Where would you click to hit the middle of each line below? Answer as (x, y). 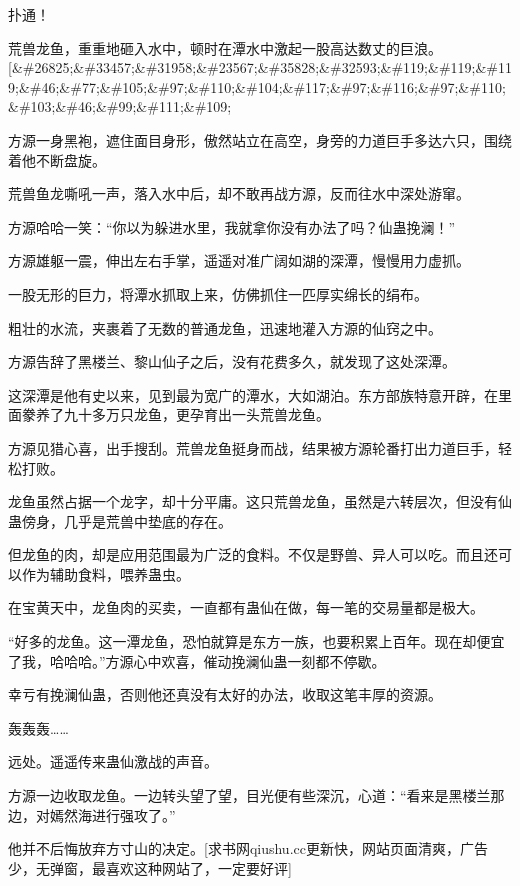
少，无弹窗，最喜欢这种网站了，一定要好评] (150, 867)
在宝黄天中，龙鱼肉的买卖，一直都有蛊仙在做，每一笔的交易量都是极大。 (246, 607)
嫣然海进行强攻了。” (112, 814)
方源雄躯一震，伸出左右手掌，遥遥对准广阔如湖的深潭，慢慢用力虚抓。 (239, 260)
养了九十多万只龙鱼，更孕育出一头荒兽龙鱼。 (182, 414)
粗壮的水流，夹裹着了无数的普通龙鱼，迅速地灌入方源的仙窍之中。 (225, 327)
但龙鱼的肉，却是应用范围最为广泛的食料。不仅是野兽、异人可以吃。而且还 (253, 554)
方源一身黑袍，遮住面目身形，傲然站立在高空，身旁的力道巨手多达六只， (246, 139)
